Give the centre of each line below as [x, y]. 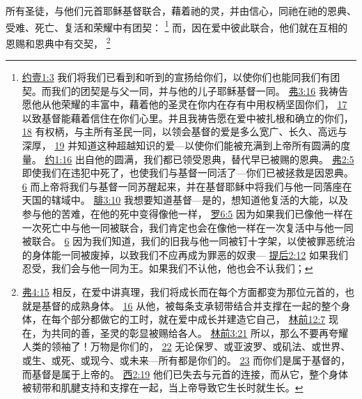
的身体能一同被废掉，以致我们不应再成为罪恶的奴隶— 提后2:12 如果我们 [185, 254]
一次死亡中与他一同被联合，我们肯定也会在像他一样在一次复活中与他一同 [188, 227]
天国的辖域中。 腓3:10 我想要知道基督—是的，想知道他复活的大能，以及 [185, 200]
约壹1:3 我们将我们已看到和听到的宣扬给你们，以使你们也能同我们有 [176, 77]
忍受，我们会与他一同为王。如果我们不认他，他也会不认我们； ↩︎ [167, 268]
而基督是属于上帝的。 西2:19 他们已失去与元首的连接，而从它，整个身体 [185, 374]
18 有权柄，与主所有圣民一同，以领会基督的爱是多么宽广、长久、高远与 [184, 131]
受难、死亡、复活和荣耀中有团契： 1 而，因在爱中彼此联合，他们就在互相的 [177, 26]
